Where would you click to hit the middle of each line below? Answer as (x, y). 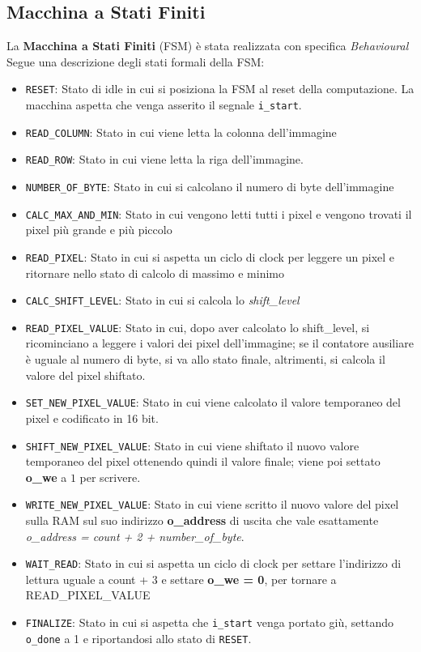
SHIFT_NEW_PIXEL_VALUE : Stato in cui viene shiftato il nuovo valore (192, 445)
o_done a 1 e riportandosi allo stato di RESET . (138, 638)
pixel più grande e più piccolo (99, 230)
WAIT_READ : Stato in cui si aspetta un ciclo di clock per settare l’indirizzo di (213, 563)
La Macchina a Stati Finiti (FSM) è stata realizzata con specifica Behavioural (208, 46)
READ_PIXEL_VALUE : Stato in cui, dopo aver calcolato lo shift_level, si (198, 327)
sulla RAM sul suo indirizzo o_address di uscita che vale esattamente (202, 520)
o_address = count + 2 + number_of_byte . (135, 536)
